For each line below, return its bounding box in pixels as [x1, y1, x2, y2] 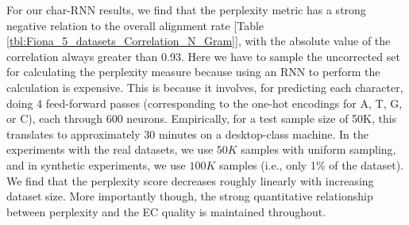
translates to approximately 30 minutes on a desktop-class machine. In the [6, 125, 368, 142]
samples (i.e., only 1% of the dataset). [219, 156, 404, 173]
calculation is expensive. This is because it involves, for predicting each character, [6, 78, 403, 95]
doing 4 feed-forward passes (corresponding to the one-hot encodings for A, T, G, [6, 94, 403, 111]
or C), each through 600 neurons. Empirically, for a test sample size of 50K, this [6, 110, 397, 127]
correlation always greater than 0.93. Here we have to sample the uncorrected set [6, 48, 400, 64]
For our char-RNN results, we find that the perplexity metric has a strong [6, 2, 366, 17]
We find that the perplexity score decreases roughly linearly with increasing [6, 172, 374, 189]
